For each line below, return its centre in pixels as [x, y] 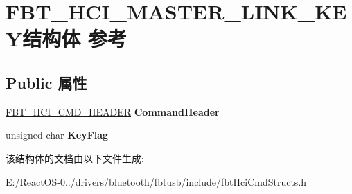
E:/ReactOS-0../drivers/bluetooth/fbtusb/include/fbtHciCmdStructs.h [156, 181]
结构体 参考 [75, 38]
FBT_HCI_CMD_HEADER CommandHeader [113, 111]
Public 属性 [46, 82]
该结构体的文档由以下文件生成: [75, 158]
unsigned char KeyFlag [57, 135]
